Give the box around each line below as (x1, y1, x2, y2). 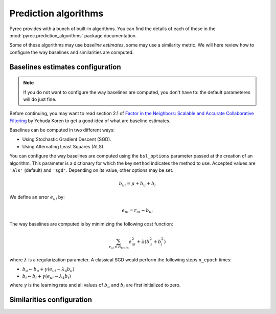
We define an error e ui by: (9, 194, 65, 201)
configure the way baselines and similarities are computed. (9, 49, 134, 55)
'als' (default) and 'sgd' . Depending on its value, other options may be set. (9, 167, 174, 173)
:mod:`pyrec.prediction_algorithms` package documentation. (9, 32, 137, 38)
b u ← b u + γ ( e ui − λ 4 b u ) (22, 266, 75, 273)
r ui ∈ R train (109, 244, 129, 250)
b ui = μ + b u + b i (119, 181, 156, 188)
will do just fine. (23, 96, 57, 102)
